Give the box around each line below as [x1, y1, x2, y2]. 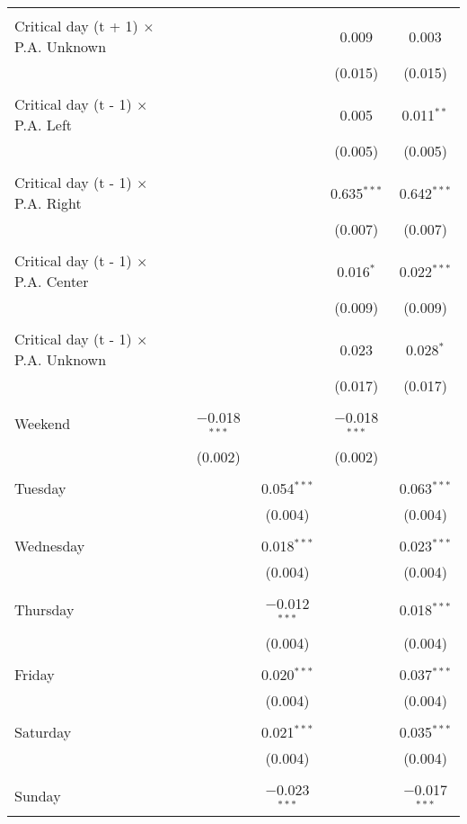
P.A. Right [14, 193, 82, 213]
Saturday [14, 721, 72, 742]
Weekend [14, 413, 71, 434]
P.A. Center [14, 271, 89, 291]
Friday [14, 663, 55, 685]
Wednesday [14, 534, 85, 556]
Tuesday [14, 477, 66, 498]
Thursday [14, 599, 75, 621]
